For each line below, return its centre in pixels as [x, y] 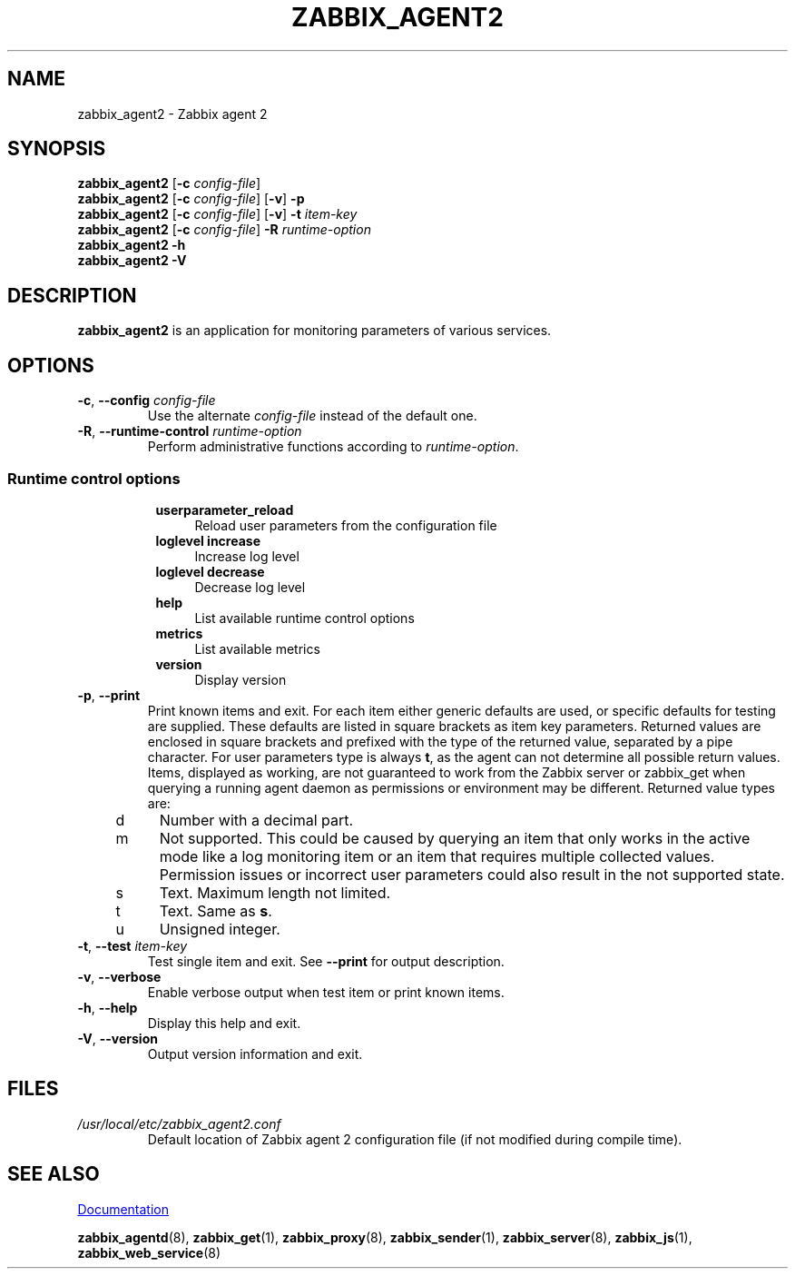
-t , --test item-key [132, 945]
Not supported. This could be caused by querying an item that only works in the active [455, 838]
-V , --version [118, 1038]
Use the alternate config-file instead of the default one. [312, 416]
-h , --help [108, 1007]
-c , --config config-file [147, 401]
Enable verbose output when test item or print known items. [326, 992]
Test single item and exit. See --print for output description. [326, 961]
